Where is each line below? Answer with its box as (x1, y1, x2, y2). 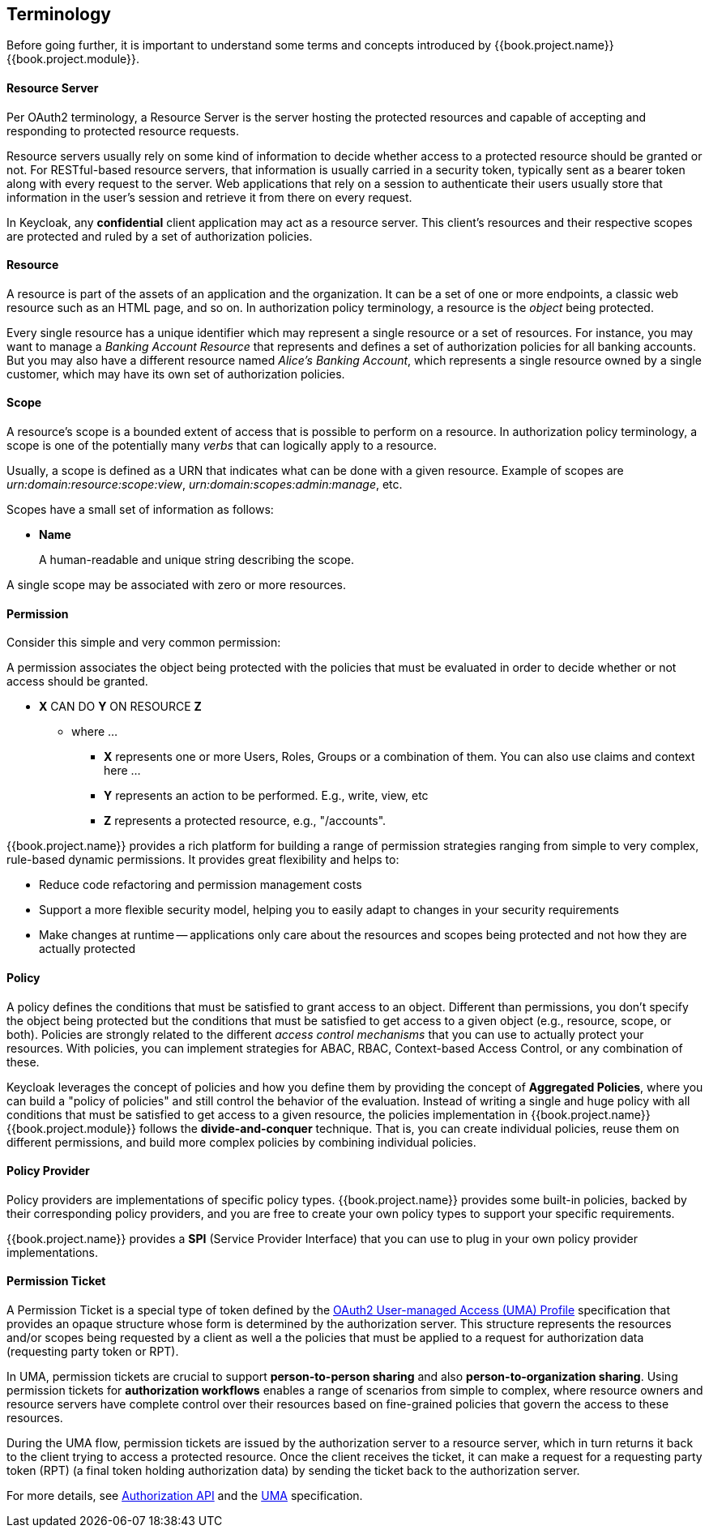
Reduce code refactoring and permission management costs (39, 878, 362, 892)
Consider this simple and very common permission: (6, 635, 281, 650)
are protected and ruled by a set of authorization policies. (6, 229, 313, 243)
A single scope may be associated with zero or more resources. (6, 578, 346, 592)
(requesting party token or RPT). (6, 1344, 179, 1358)
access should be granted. (6, 674, 148, 689)
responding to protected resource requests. (6, 123, 239, 138)
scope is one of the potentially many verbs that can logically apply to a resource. (6, 438, 438, 453)
